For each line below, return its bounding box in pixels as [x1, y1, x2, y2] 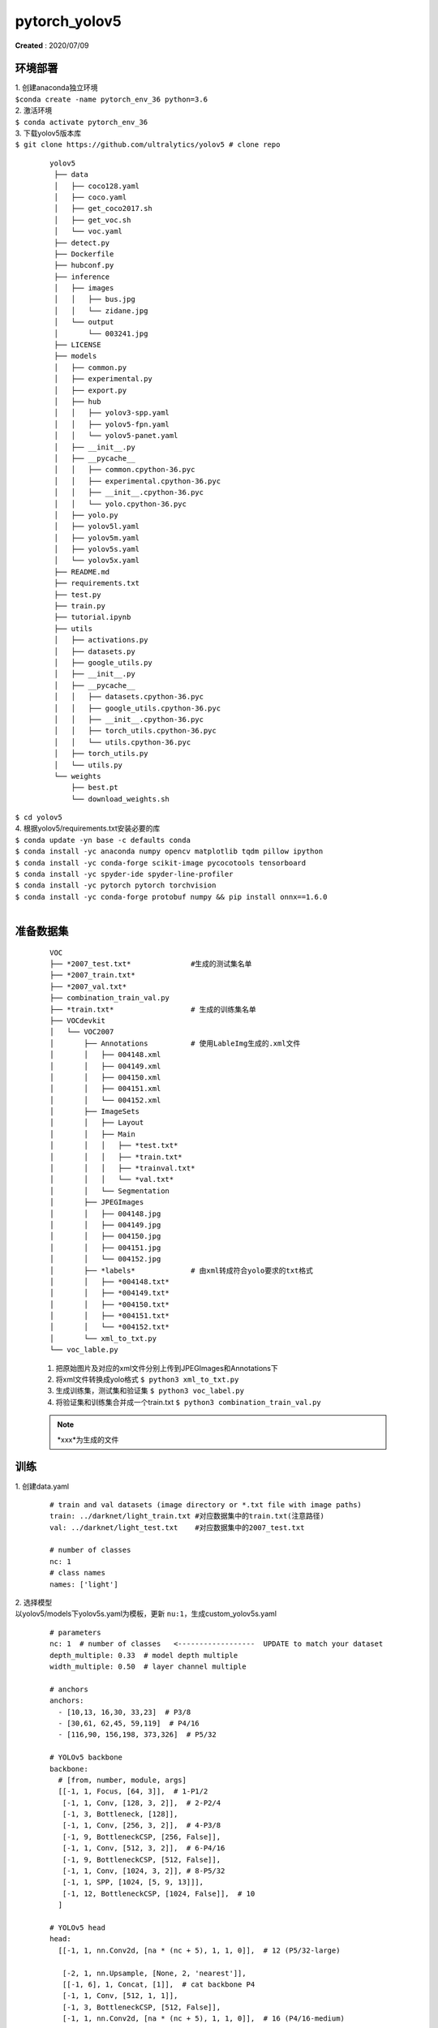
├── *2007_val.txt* [49, 982, 127, 991]
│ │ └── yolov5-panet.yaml [54, 431, 178, 440]
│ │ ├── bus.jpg [54, 294, 135, 304]
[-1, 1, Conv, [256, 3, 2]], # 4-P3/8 [62, 1821, 221, 1830]
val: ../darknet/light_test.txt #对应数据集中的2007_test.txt [49, 1523, 305, 1532]
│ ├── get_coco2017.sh [54, 204, 153, 213]
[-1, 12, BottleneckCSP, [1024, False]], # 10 [62, 1888, 255, 1898]
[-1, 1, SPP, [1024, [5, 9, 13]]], [62, 1878, 204, 1887]
